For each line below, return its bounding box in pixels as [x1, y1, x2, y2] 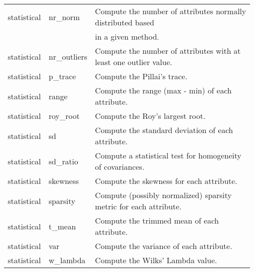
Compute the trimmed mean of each [95, 215, 219, 226]
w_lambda [48, 254, 85, 266]
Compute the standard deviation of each [95, 124, 233, 136]
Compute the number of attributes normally [95, 5, 246, 17]
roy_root [48, 110, 80, 121]
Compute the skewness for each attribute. [95, 175, 237, 186]
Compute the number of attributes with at [95, 45, 241, 56]
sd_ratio [48, 155, 78, 167]
